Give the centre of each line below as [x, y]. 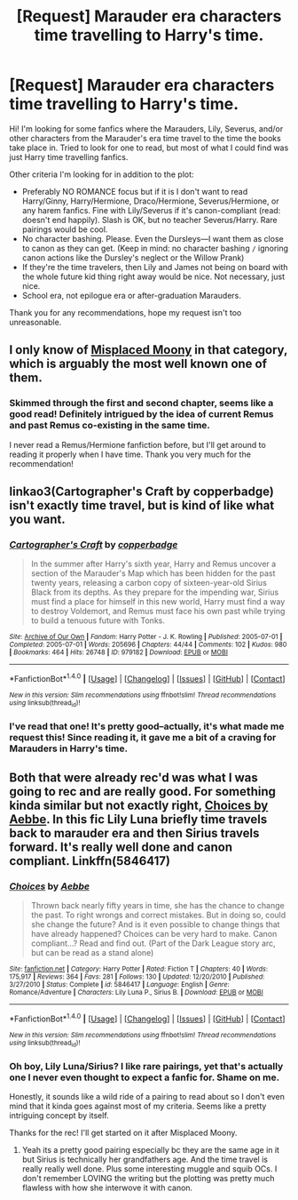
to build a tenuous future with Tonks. [98, 620]
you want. [37, 520]
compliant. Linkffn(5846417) [90, 861]
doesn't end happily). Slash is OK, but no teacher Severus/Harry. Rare [149, 220]
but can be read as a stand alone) [92, 952]
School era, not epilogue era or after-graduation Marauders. [132, 295]
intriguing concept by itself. [59, 1116]
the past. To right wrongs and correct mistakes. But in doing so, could [158, 915]
